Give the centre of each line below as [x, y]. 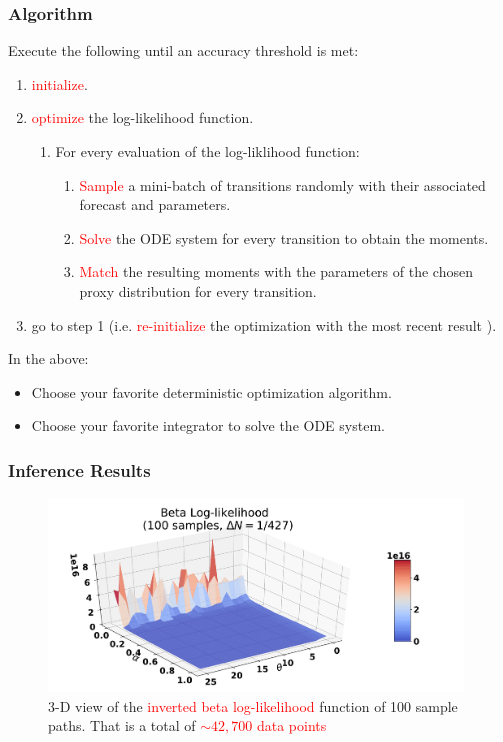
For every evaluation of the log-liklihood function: [207, 151]
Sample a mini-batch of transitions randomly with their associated [282, 184]
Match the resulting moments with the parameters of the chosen [276, 271]
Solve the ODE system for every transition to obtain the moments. [284, 237]
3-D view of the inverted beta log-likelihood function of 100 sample [253, 705]
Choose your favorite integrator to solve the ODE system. [208, 425]
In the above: [48, 358]
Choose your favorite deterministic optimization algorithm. [211, 391]
